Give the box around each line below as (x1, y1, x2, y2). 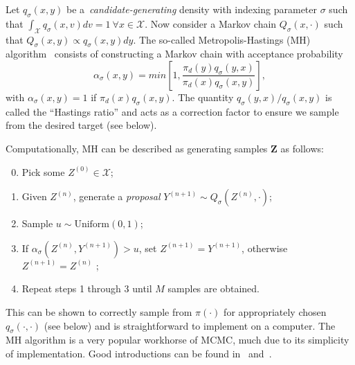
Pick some (21, 164, 65, 179)
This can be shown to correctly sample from (6, 304, 192, 319)
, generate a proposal (73, 189, 161, 204)
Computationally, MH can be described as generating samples (6, 141, 268, 155)
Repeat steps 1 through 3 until (21, 281, 152, 296)
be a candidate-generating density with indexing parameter (66, 2, 317, 16)
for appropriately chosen (224, 304, 327, 319)
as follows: (280, 141, 324, 155)
